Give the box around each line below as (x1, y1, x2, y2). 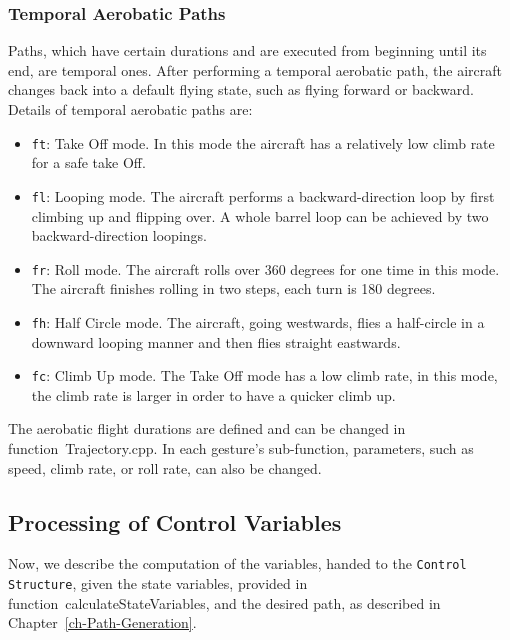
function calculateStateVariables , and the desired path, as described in (8, 592, 441, 613)
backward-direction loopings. (31, 225, 207, 246)
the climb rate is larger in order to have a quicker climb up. (31, 384, 396, 405)
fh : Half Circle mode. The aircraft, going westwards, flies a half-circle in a (31, 311, 485, 332)
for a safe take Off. (31, 152, 146, 173)
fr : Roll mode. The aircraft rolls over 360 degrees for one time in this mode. (31, 258, 500, 279)
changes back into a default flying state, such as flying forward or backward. (8, 79, 474, 100)
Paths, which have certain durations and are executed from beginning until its (8, 40, 487, 61)
